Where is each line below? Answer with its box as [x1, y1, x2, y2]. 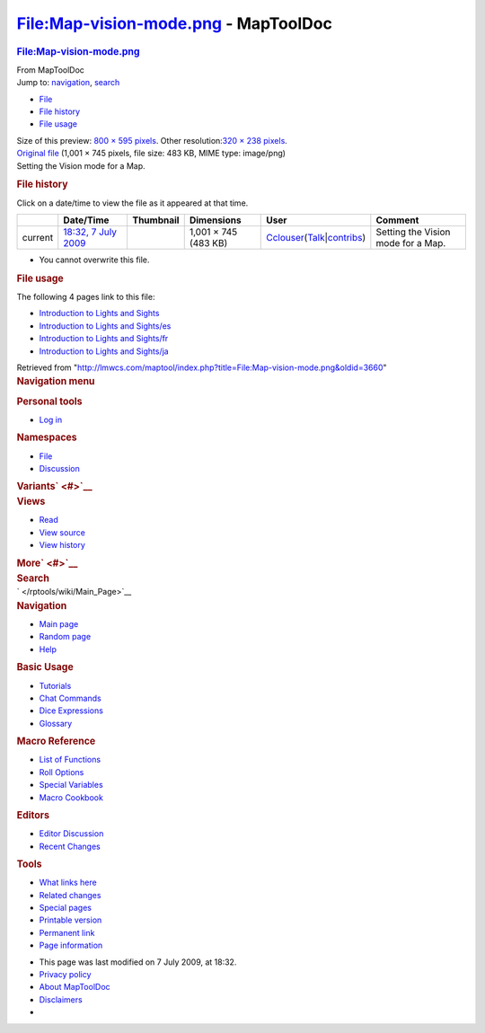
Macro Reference [16, 735, 96, 747]
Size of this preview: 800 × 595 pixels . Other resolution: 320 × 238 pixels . [16, 135, 287, 146]
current [22, 231, 54, 243]
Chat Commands [39, 693, 102, 703]
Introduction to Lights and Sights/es [39, 320, 172, 331]
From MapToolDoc [16, 64, 85, 75]
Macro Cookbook [39, 791, 103, 803]
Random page [39, 631, 92, 642]
